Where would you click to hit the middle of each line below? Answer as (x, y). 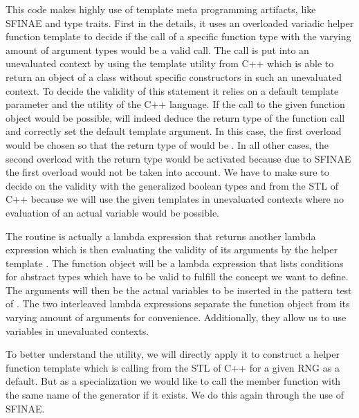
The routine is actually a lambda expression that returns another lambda (161, 236)
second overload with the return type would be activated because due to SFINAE (178, 158)
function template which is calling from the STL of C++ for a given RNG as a (173, 367)
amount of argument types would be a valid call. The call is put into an (157, 49)
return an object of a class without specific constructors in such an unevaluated (174, 76)
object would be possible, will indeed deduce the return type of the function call (175, 117)
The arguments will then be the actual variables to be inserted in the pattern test (179, 290)
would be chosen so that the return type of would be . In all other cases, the (167, 144)
